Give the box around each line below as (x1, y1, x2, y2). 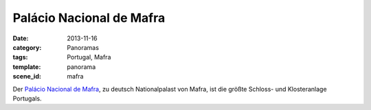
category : (12, 43, 42, 51)
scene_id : (12, 72, 41, 81)
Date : (12, 34, 29, 42)
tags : (12, 53, 28, 61)
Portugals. (12, 94, 42, 102)
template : (12, 62, 41, 71)
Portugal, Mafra (67, 53, 111, 61)
